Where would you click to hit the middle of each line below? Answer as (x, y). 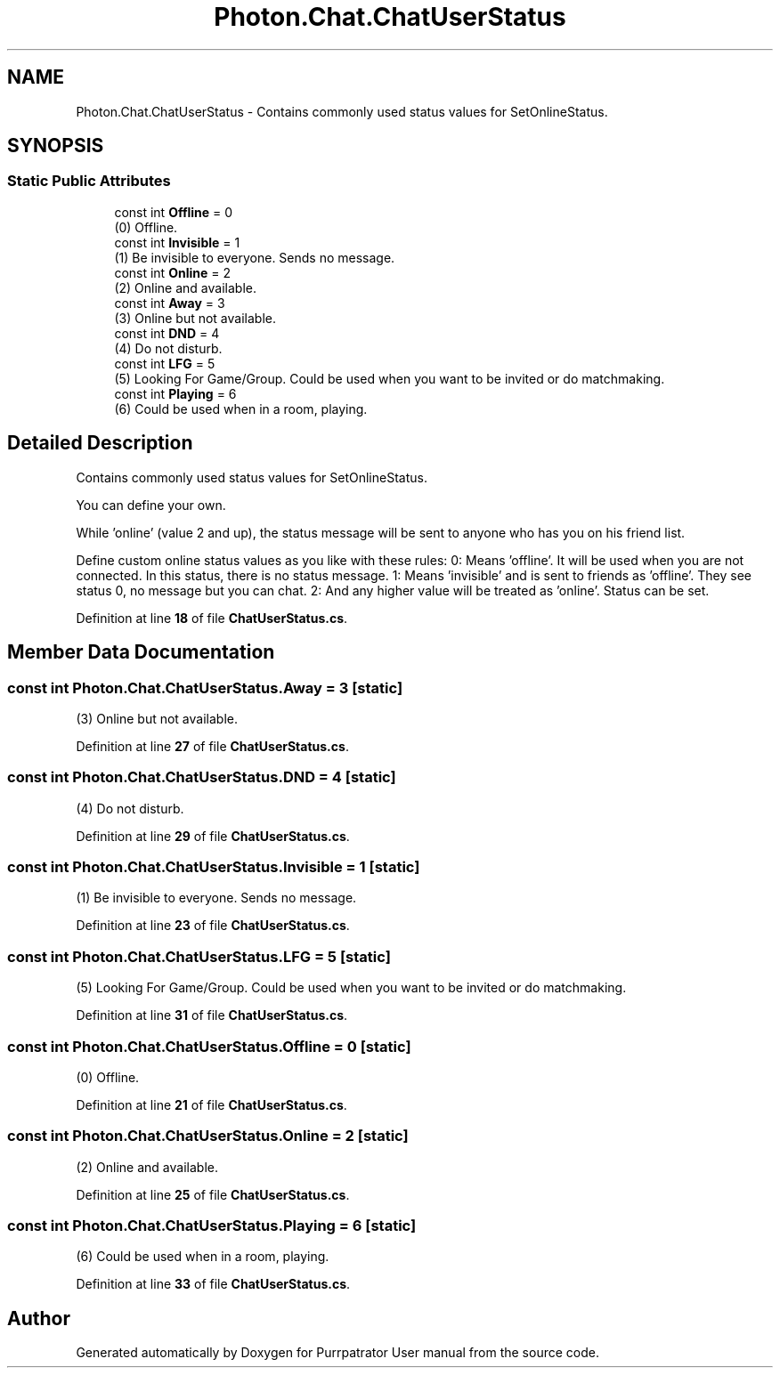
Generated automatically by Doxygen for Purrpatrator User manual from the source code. (337, 1353)
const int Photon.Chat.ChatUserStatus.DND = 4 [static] (202, 777)
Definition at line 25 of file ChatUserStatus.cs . (213, 1194)
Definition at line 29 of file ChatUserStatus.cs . (213, 836)
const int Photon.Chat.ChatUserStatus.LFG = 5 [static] (199, 956)
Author (39, 1318)
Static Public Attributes (89, 181)
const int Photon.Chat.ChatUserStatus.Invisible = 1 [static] (214, 867)
